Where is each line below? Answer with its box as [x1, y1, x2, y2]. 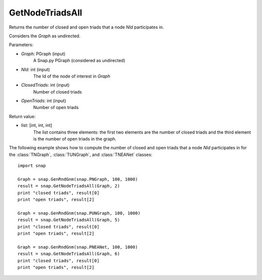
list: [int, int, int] [21, 123, 52, 128]
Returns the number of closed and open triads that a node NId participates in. [9, 24, 164, 30]
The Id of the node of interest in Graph [33, 73, 110, 79]
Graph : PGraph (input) [21, 51, 65, 57]
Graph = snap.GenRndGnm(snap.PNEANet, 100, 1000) [17, 244, 138, 249]
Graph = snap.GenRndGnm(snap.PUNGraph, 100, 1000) [17, 210, 141, 216]
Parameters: [9, 42, 33, 48]
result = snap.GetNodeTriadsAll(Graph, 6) [17, 251, 120, 257]
